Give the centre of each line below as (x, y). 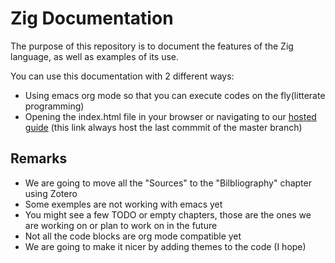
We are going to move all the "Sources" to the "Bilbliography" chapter (168, 183)
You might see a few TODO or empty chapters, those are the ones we (168, 214)
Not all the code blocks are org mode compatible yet (133, 236)
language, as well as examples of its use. (95, 56)
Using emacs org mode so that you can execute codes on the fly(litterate (175, 95)
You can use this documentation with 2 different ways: (122, 76)
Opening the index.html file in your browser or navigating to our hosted (170, 116)
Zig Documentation (92, 18)
